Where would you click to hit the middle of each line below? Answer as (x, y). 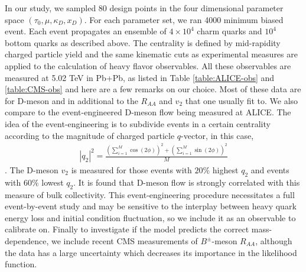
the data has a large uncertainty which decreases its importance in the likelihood (151, 252)
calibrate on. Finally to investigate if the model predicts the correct (127, 229)
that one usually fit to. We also (242, 100)
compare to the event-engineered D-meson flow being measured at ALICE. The (148, 112)
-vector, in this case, (217, 135)
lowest (53, 182)
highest (225, 170)
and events (270, 170)
